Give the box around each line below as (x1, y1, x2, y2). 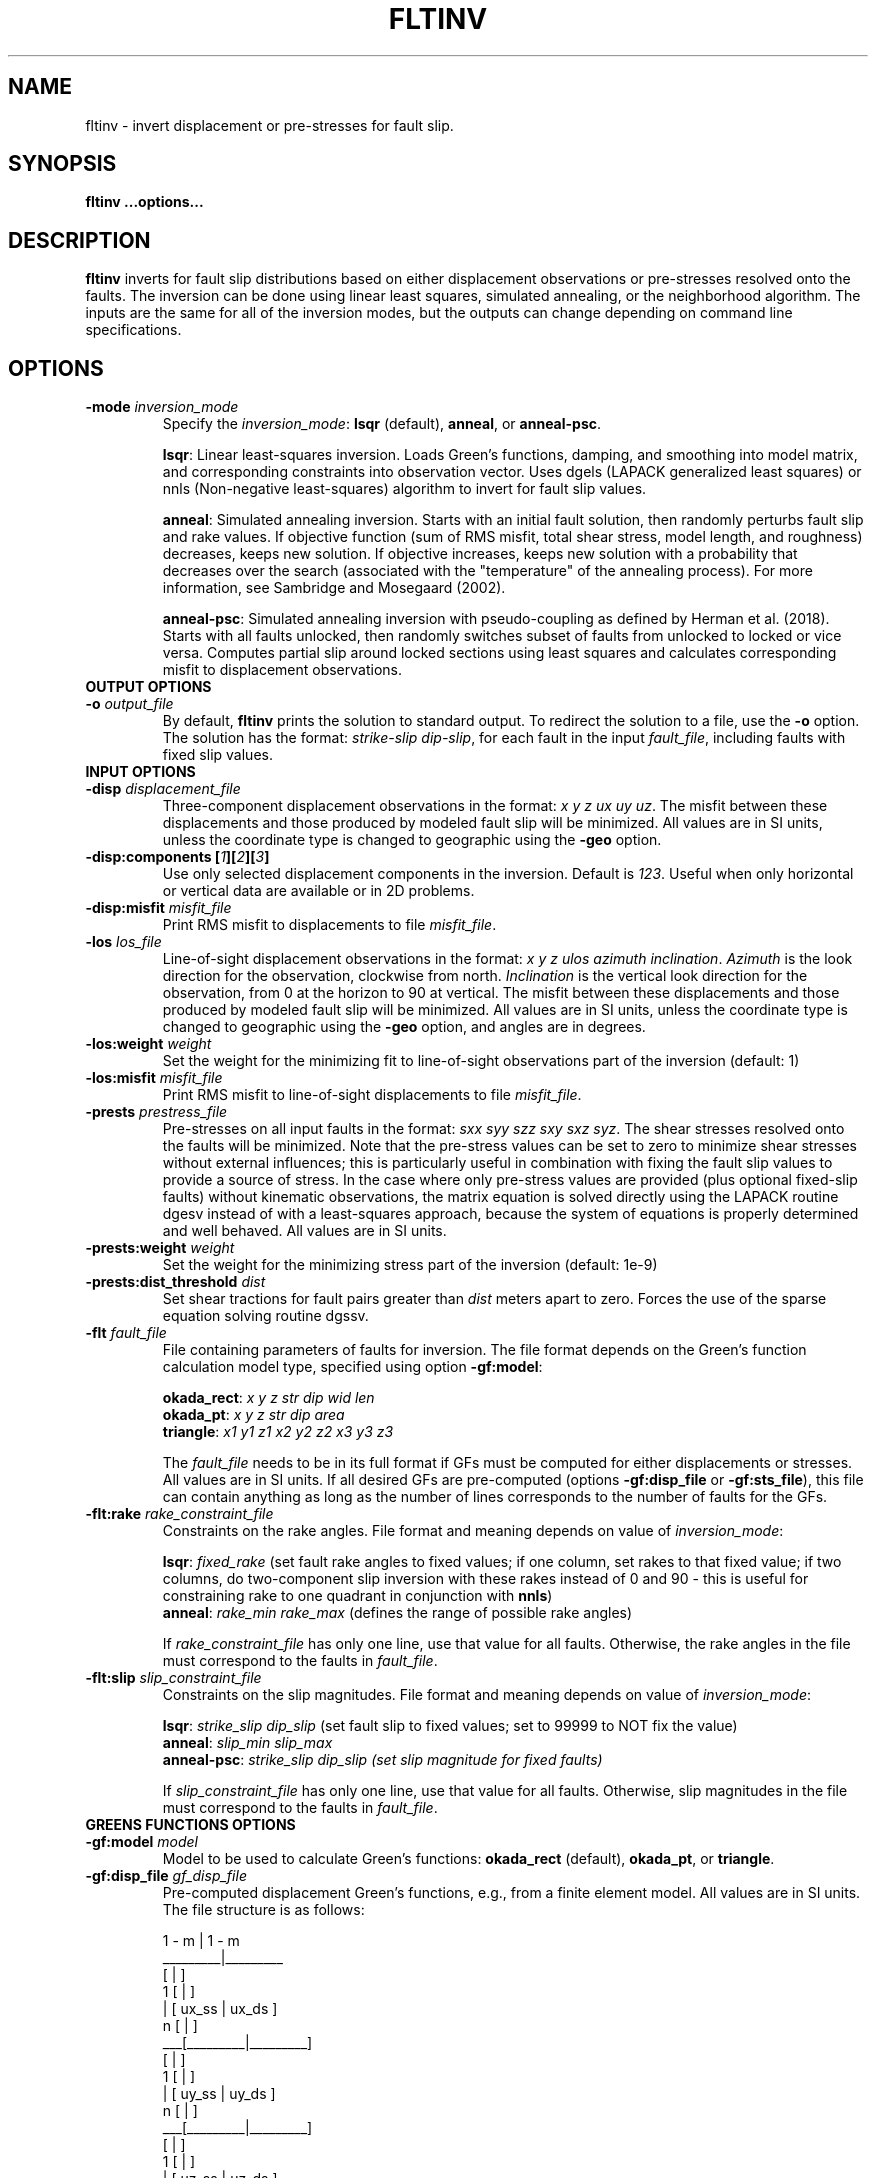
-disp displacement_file (85, 780, 241, 798)
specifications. (85, 321, 182, 339)
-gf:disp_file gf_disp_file (85, 1867, 247, 1885)
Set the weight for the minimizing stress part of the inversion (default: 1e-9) (162, 1256, 658, 1274)
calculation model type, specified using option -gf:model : (162, 1358, 543, 1376)
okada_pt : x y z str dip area (162, 1406, 345, 1424)
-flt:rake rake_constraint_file (85, 1505, 274, 1523)
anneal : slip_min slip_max (162, 1734, 333, 1752)
